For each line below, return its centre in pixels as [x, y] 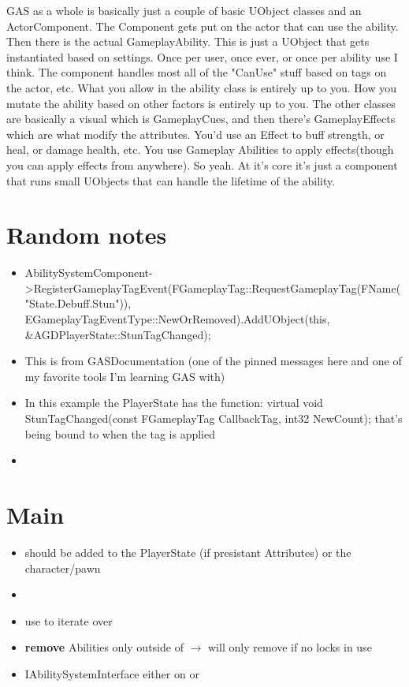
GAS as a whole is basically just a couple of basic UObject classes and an [184, 10]
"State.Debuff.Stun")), [78, 303]
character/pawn [63, 568]
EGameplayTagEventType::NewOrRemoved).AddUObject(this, [177, 319]
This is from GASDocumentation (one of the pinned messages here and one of [213, 361]
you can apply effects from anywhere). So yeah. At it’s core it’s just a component [202, 164]
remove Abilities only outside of [104, 647]
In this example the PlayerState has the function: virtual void [174, 403]
